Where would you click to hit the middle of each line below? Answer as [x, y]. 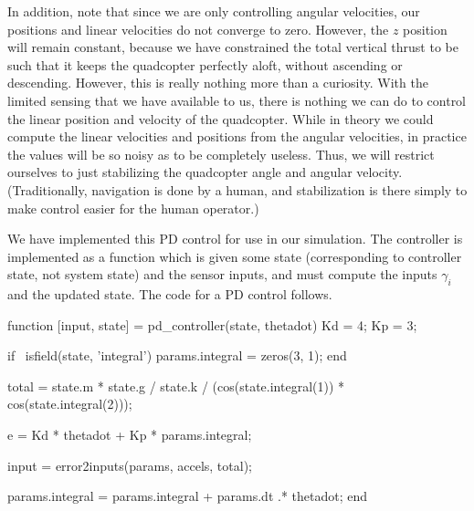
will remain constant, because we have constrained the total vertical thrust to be [233, 47]
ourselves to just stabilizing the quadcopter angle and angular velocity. [205, 172]
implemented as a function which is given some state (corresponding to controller [235, 256]
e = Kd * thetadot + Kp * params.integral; [130, 435]
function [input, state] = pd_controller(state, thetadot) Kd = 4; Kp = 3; [212, 324]
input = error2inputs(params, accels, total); [130, 465]
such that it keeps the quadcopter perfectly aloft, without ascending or [205, 64]
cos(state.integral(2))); [70, 404]
